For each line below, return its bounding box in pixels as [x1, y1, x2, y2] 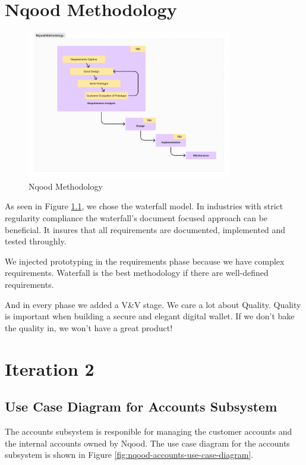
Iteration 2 [5, 356, 94, 381]
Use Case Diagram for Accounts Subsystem [5, 397, 277, 416]
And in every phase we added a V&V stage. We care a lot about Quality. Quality [5, 298, 301, 310]
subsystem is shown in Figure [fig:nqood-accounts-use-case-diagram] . [5, 448, 254, 461]
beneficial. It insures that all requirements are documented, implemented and [5, 223, 286, 235]
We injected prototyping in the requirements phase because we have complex [5, 255, 285, 267]
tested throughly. [5, 235, 67, 247]
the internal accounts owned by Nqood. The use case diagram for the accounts [5, 436, 290, 449]
